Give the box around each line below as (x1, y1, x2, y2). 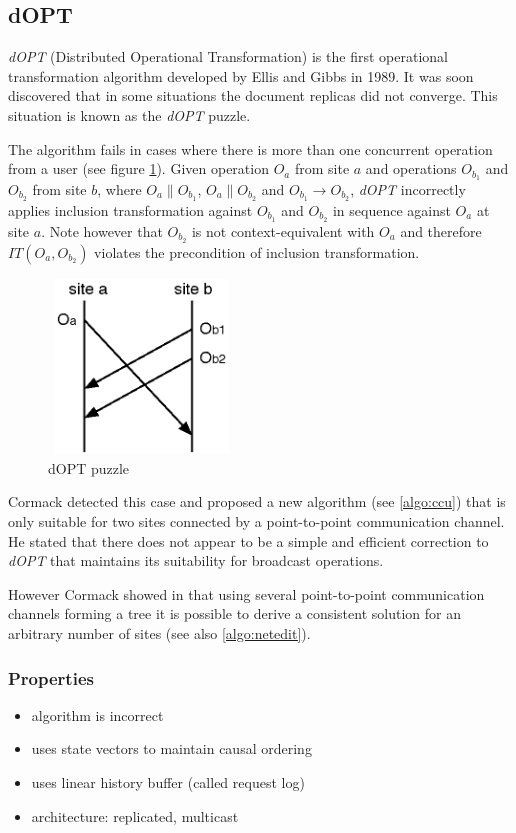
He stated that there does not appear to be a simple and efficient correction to (8, 530, 489, 551)
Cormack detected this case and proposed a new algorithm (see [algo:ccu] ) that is (8, 491, 506, 512)
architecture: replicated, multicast (31, 805, 239, 826)
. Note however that (41, 220, 163, 241)
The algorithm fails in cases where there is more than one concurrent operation (8, 138, 493, 159)
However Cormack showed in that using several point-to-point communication (8, 583, 485, 604)
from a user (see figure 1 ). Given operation (8, 158, 269, 179)
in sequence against (332, 199, 451, 220)
